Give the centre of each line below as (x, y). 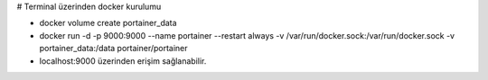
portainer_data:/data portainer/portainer (114, 49)
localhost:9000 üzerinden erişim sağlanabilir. (123, 61)
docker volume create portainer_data (108, 23)
